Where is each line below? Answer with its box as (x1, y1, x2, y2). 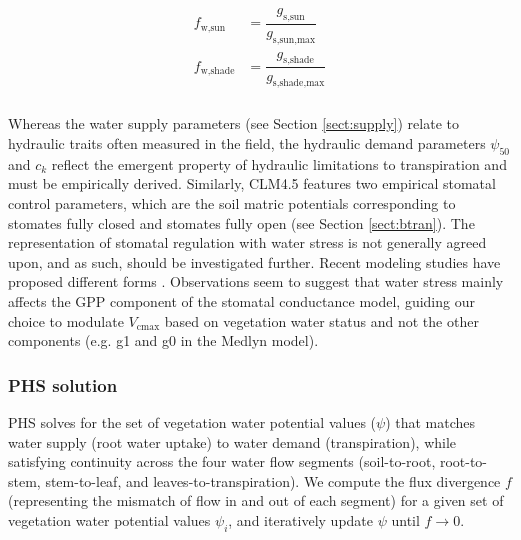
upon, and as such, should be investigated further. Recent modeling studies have (8, 251, 501, 272)
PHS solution (8, 372, 118, 397)
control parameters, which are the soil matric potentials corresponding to (8, 192, 456, 213)
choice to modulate (8, 310, 124, 331)
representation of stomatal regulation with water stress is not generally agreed (8, 232, 487, 253)
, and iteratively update (228, 509, 374, 530)
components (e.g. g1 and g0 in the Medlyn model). (8, 330, 319, 351)
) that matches (385, 411, 476, 432)
